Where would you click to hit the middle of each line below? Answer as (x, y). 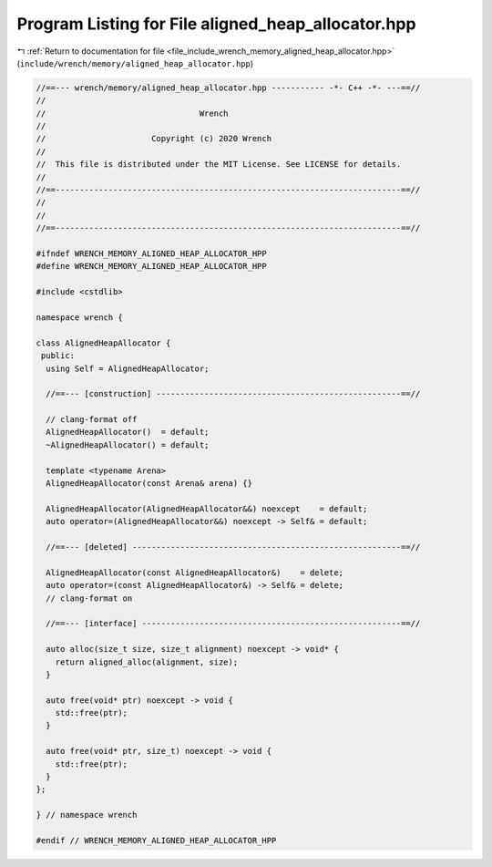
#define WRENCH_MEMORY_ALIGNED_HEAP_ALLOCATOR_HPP (152, 266)
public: (58, 356)
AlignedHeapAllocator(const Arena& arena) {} (149, 484)
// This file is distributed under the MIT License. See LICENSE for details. (219, 165)
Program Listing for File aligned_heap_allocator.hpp (216, 24)
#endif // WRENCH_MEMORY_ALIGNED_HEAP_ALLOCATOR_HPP (156, 840)
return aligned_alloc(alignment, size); (147, 662)
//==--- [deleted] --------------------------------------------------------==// (233, 547)
